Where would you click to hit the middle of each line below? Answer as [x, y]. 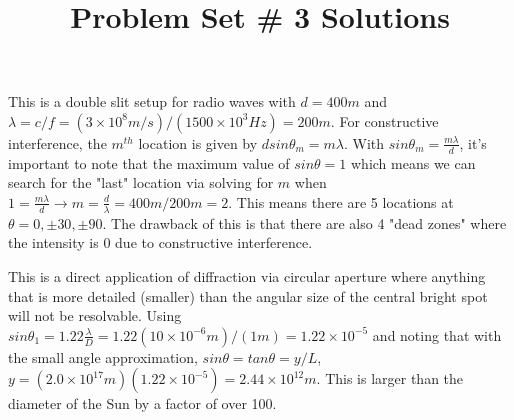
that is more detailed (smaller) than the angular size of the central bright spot [248, 295]
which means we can [413, 162]
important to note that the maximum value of [149, 162]
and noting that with [437, 334]
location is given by [198, 142]
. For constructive [384, 120]
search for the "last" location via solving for [141, 182]
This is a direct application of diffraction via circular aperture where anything [247, 276]
